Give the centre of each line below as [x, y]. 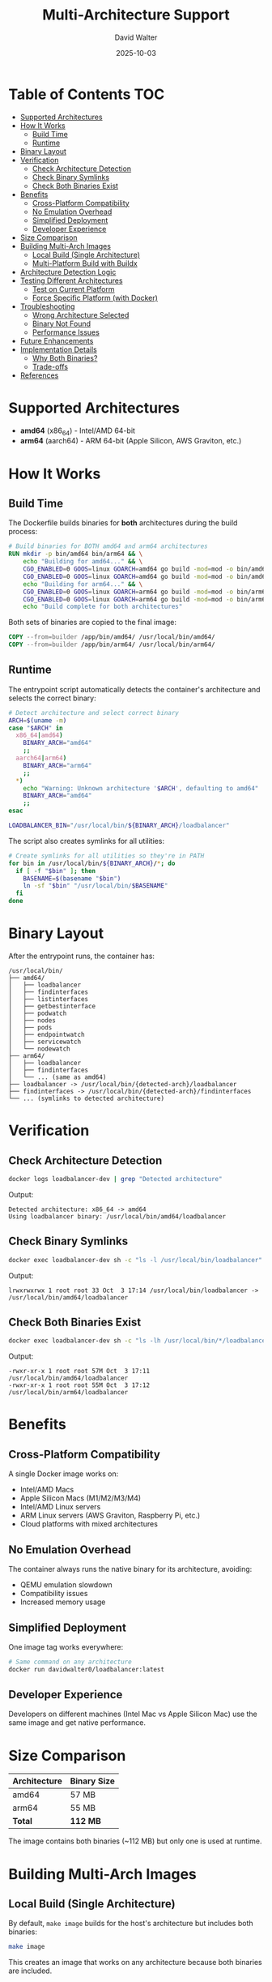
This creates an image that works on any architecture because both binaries [135, 1963]
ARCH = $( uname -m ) [38, 720]
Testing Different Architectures [71, 280]
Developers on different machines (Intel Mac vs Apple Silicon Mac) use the [133, 1714]
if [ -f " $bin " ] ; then [55, 871]
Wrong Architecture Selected [81, 315]
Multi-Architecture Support [136, 15]
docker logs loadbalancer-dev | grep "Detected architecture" [115, 1179]
